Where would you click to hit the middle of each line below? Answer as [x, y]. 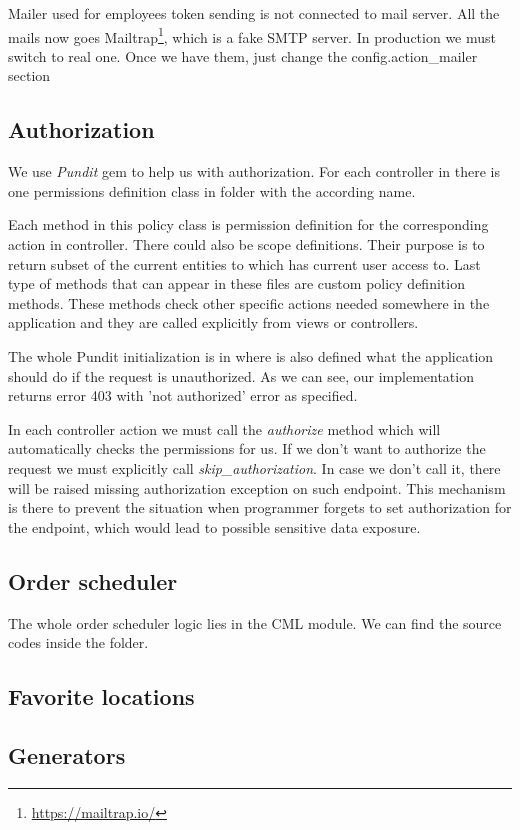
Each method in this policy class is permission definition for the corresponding [248, 224]
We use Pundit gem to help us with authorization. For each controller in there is [254, 171]
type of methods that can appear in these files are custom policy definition [236, 283]
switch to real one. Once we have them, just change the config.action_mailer [243, 55]
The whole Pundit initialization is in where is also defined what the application [251, 355]
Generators [67, 754]
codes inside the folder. [78, 642]
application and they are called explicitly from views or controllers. [213, 322]
